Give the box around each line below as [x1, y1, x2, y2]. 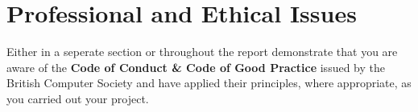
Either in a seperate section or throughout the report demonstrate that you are [6, 43, 398, 60]
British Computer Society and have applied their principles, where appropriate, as [6, 74, 412, 91]
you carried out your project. [6, 90, 149, 106]
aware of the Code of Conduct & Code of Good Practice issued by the [6, 58, 385, 75]
